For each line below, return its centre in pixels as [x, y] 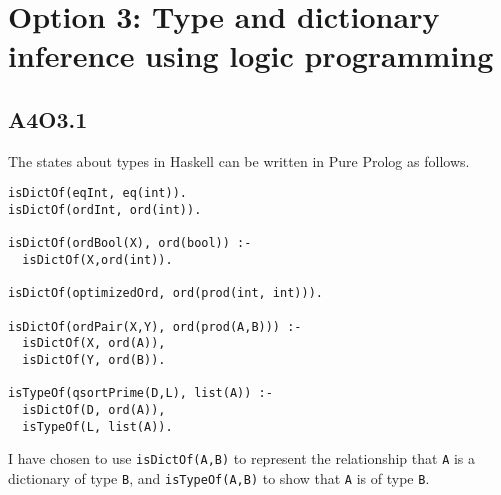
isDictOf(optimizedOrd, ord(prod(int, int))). [165, 293]
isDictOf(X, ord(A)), [94, 343]
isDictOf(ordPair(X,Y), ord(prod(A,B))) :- [155, 326]
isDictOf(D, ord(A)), [94, 409]
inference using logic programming [251, 55]
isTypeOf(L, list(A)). [97, 426]
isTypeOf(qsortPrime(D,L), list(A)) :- [140, 393]
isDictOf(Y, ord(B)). [94, 359]
